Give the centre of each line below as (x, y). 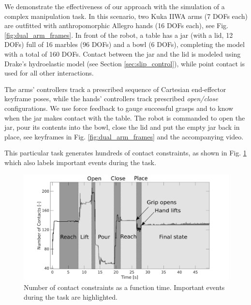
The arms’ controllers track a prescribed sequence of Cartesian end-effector (115, 89)
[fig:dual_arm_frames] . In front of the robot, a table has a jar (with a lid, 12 (119, 35)
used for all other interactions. (49, 73)
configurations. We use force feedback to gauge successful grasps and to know (119, 108)
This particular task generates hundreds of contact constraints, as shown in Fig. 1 (125, 153)
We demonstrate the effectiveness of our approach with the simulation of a (115, 6)
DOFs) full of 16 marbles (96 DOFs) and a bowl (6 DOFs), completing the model (125, 44)
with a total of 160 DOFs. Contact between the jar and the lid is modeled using (123, 53)
